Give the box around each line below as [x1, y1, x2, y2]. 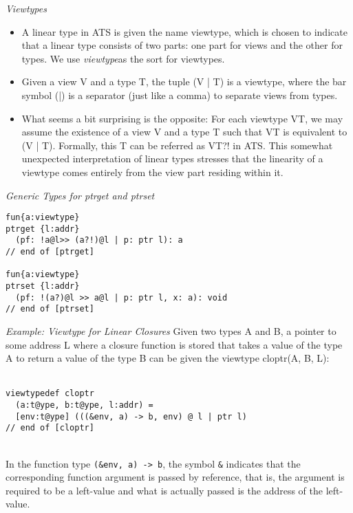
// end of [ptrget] [6, 247, 94, 257]
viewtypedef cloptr [6, 389, 94, 399]
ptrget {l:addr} [6, 223, 80, 234]
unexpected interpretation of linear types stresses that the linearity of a [21, 151, 323, 166]
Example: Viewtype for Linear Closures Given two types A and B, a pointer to [6, 324, 336, 338]
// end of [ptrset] [6, 304, 94, 314]
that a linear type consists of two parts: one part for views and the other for [21, 38, 343, 52]
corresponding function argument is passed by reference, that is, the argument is [6, 470, 345, 484]
